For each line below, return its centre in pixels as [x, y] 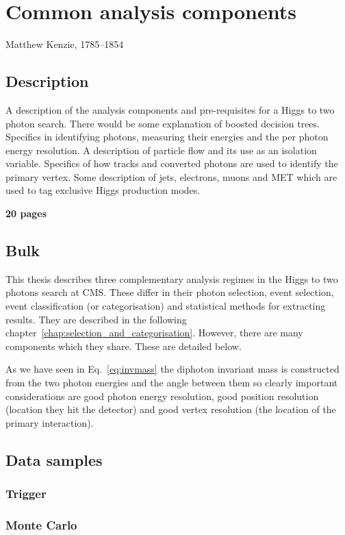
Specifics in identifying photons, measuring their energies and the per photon [167, 137]
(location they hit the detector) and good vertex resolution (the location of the [171, 409]
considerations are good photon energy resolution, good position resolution [162, 396]
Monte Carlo [41, 524]
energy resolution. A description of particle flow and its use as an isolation [161, 150]
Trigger [26, 494]
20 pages [26, 213]
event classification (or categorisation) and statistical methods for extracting [166, 306]
